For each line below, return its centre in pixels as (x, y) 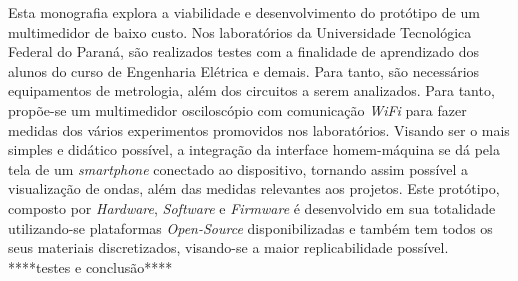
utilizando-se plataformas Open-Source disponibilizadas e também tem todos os (250, 227)
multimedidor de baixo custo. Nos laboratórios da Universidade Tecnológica (240, 31)
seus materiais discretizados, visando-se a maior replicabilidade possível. (228, 247)
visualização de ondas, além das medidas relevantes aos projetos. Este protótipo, (254, 188)
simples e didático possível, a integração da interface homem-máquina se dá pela (254, 149)
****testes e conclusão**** (90, 266)
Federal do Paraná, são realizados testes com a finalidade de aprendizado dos (244, 51)
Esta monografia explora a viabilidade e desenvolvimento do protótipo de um (244, 12)
